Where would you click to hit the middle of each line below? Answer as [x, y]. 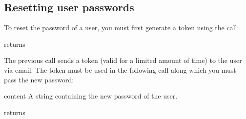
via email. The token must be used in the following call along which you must [120, 69]
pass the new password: [39, 79]
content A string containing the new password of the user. [91, 96]
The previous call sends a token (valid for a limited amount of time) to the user [123, 60]
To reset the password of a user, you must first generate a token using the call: [122, 28]
